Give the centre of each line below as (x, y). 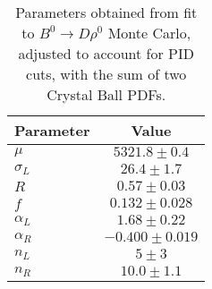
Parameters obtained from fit (106, 12)
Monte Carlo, (149, 33)
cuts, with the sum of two (106, 74)
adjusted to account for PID (106, 53)
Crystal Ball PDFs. (106, 94)
